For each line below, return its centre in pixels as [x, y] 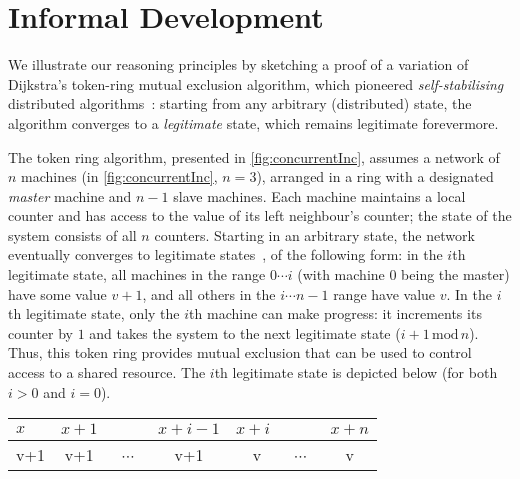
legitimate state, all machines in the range [137, 274]
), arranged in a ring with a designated [375, 176]
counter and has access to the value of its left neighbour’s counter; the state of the [260, 215]
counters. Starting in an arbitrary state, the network [314, 234]
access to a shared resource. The [107, 372]
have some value [57, 293]
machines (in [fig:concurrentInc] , [119, 176]
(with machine [341, 274]
